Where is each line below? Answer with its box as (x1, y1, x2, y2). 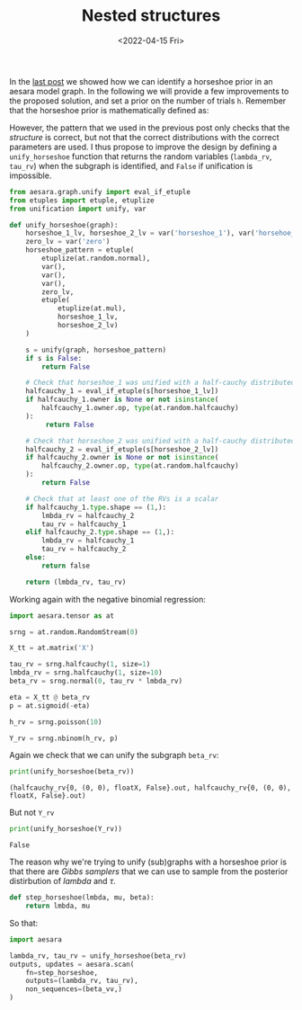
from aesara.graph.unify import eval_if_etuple (9, 187, 191, 196)
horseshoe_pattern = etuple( (25, 246, 135, 255)
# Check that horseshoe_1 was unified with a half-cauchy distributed (25, 379, 296, 388)
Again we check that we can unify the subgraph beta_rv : (9, 750, 219, 761)
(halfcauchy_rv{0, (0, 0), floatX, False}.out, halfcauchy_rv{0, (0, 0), (9, 783, 292, 792)
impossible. (9, 170, 52, 181)
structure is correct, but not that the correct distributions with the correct (9, 131, 280, 142)
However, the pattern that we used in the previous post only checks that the (9, 122, 290, 133)
